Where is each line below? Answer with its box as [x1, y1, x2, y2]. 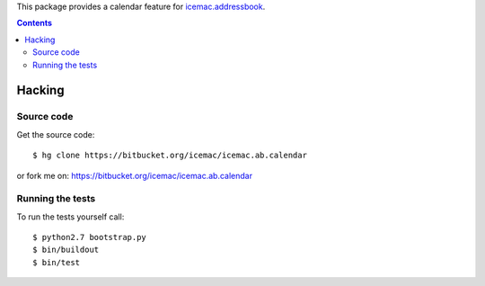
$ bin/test [32, 257, 81, 267]
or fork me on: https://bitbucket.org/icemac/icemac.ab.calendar [16, 170, 253, 181]
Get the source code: [16, 129, 95, 139]
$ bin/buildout [32, 245, 100, 255]
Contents [16, 18, 53, 29]
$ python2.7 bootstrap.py [32, 232, 147, 243]
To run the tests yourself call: [16, 211, 125, 222]
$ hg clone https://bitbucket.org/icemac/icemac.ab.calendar [32, 150, 307, 161]
